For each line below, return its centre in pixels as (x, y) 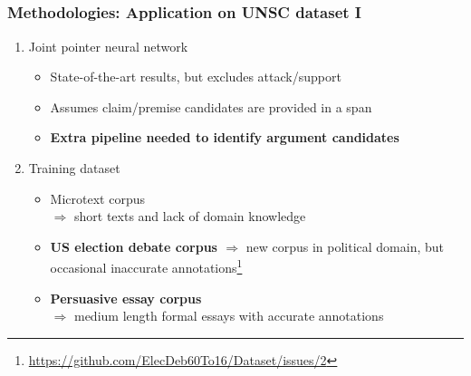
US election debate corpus (134, 246)
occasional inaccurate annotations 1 (146, 266)
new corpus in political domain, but (345, 246)
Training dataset (74, 168)
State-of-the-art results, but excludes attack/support (196, 77)
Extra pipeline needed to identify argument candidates (225, 137)
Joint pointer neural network (108, 46)
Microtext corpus (97, 198)
